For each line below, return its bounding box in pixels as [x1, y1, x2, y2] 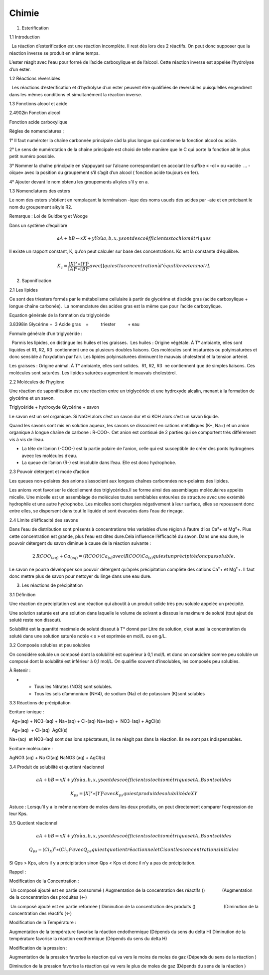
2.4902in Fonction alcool [9, 110, 61, 116]
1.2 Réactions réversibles [9, 75, 61, 81]
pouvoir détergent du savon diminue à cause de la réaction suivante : [9, 540, 151, 546]
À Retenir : [9, 667, 31, 673]
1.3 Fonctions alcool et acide [9, 101, 68, 107]
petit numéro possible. [9, 154, 55, 160]
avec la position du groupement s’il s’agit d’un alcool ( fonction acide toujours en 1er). [24, 169, 200, 175]
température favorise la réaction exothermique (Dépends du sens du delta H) [9, 936, 167, 942]
